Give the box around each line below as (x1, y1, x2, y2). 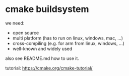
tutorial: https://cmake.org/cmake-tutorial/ (5, 65, 93, 71)
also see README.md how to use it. (5, 55, 80, 61)
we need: (5, 20, 25, 26)
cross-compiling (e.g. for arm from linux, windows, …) (12, 40, 124, 46)
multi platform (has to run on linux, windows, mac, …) (12, 35, 123, 41)
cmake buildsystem (5, 3, 89, 15)
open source (12, 29, 39, 35)
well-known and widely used (12, 45, 73, 51)
